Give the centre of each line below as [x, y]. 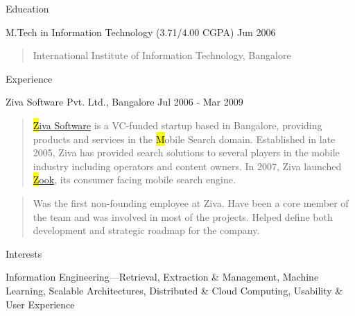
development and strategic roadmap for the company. [146, 230]
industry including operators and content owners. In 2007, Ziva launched [187, 166]
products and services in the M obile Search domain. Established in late [184, 139]
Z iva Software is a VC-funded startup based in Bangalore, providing [177, 125]
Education [27, 8]
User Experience [40, 304]
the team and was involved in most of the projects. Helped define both [183, 216]
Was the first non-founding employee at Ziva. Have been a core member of [191, 202]
